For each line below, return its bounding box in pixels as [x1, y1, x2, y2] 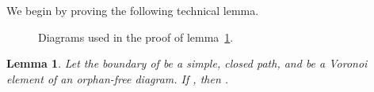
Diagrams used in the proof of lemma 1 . [38, 28, 234, 45]
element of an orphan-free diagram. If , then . [6, 70, 229, 86]
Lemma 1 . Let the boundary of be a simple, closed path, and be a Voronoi [6, 55, 368, 72]
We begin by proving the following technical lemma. [6, 2, 259, 18]
